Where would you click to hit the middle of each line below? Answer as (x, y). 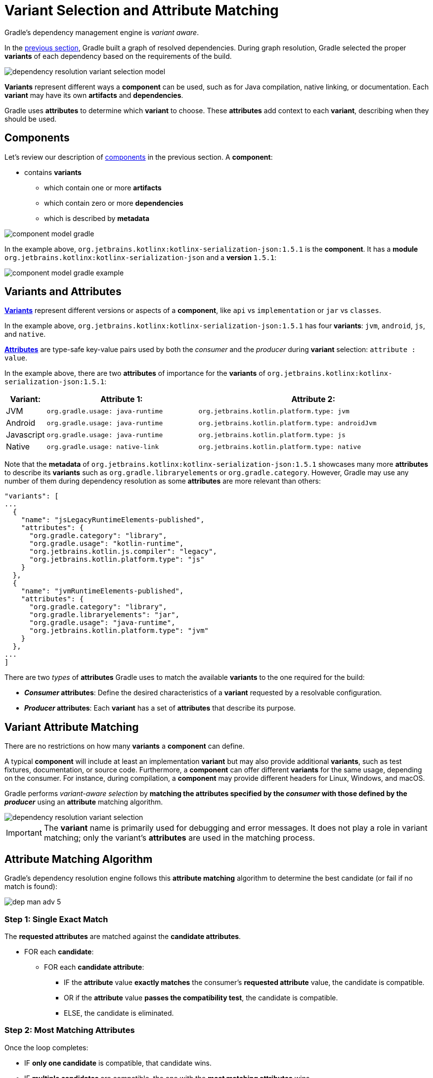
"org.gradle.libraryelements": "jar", (105, 615)
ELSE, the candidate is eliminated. (119, 1013)
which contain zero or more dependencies (114, 203)
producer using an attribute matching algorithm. (84, 802)
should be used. (31, 119)
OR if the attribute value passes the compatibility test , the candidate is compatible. (201, 997)
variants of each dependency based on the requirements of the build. (118, 56)
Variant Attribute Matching (72, 727)
